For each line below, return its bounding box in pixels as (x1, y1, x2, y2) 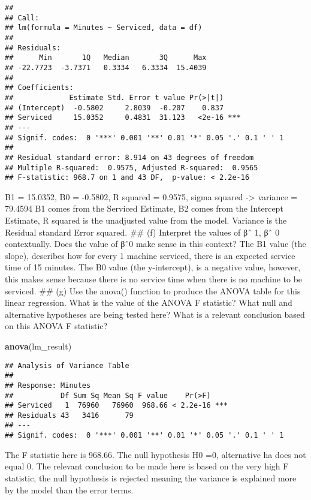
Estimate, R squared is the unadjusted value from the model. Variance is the (5, 214, 287, 226)
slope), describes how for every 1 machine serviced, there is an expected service (5, 249, 295, 261)
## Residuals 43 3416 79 (5, 411, 134, 420)
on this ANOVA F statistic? (5, 320, 108, 332)
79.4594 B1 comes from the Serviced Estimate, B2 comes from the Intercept (5, 202, 283, 215)
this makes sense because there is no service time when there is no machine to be (5, 272, 303, 285)
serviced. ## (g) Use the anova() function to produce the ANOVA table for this (5, 284, 301, 297)
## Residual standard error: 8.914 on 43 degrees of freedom (5, 153, 254, 162)
